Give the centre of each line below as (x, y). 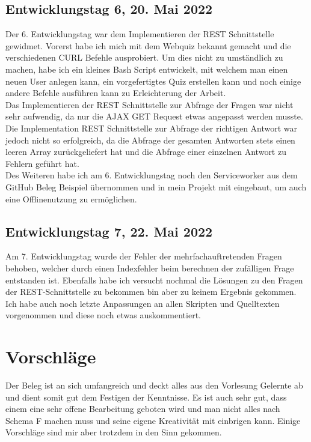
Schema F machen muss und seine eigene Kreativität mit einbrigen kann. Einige (153, 420)
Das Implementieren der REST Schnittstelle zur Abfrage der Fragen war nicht (149, 104)
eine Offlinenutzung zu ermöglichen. (71, 198)
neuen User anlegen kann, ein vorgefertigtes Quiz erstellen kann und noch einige (153, 81)
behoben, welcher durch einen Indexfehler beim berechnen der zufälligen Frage (150, 268)
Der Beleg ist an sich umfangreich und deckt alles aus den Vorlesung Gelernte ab (154, 385)
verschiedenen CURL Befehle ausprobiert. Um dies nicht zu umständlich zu (144, 57)
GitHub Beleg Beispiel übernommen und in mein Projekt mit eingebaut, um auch (156, 186)
